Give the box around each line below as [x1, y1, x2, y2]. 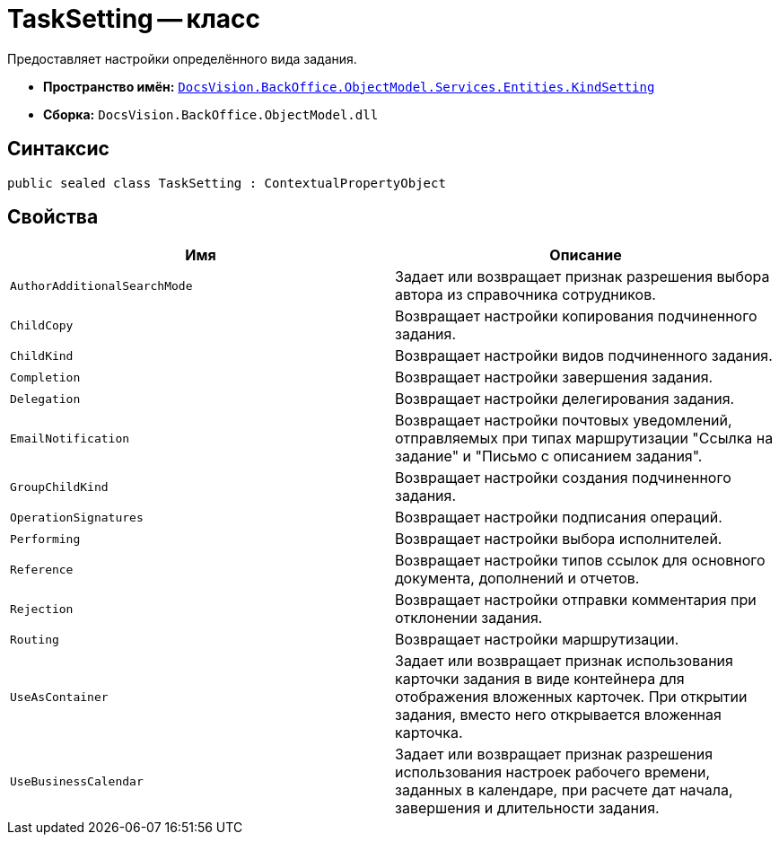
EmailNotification [10, 431, 130, 445]
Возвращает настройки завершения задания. [395, 368, 713, 387]
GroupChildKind [10, 479, 109, 494]
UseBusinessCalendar [10, 774, 144, 788]
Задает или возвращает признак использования [395, 652, 733, 671]
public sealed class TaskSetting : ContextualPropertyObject [7, 175, 446, 190]
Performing [10, 531, 81, 546]
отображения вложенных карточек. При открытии [395, 688, 748, 706]
